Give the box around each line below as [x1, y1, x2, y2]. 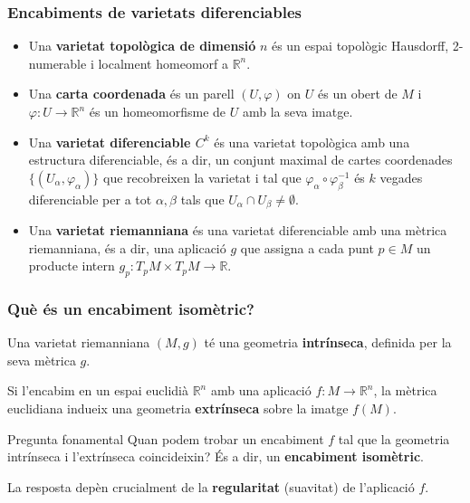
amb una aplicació [210, 381, 312, 400]
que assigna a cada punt [240, 238, 374, 257]
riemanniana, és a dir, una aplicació [28, 238, 226, 257]
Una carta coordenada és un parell [28, 84, 235, 103]
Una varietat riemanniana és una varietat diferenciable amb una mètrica [28, 221, 447, 240]
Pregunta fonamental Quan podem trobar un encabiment [7, 429, 324, 448]
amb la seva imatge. [242, 102, 353, 120]
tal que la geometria [338, 429, 450, 448]
